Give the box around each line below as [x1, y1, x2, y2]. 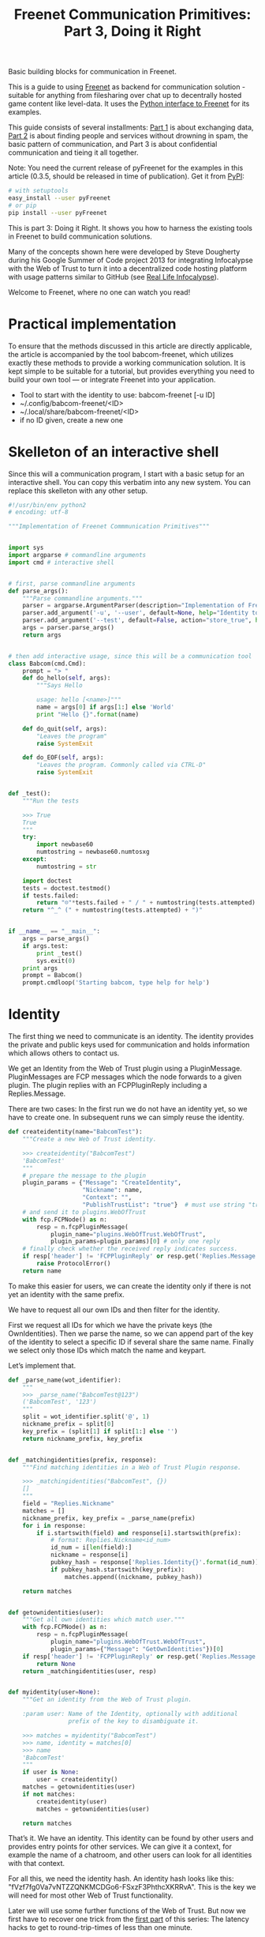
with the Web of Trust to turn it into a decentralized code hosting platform [8, 263, 247, 273]
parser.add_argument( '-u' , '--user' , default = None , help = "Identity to [22, 609, 259, 617]
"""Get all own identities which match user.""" [22, 1615, 185, 1624]
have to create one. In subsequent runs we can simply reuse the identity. [8, 1112, 244, 1123]
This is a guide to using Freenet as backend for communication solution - [8, 82, 246, 92]
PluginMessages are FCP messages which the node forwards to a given [8, 1072, 242, 1081]
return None [36, 1660, 77, 1668]
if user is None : [22, 1768, 80, 1777]
